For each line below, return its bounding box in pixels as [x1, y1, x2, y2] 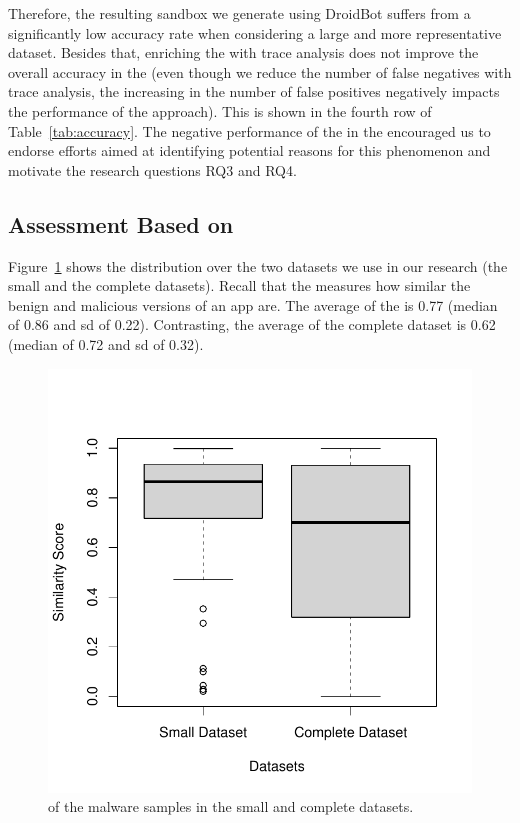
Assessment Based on [8, 208, 234, 239]
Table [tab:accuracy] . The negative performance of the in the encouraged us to [8, 120, 491, 141]
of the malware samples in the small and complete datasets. [48, 796, 414, 817]
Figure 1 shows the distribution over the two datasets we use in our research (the [8, 255, 508, 276]
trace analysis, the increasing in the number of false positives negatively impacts [8, 81, 500, 102]
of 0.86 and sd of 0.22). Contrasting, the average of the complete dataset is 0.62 [8, 314, 496, 335]
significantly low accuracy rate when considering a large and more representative [8, 22, 502, 43]
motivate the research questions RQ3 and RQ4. [8, 159, 297, 180]
